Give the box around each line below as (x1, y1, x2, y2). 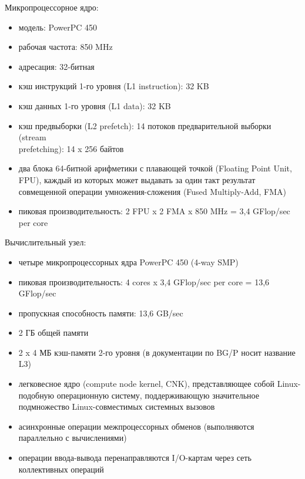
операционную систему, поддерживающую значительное (56, 389, 259, 401)
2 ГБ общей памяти (18, 326, 89, 339)
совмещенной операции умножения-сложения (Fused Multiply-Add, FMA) (18, 185, 287, 197)
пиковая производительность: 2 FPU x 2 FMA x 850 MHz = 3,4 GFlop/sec (18, 205, 290, 217)
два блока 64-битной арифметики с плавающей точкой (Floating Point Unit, (18, 162, 292, 174)
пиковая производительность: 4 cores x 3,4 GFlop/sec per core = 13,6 (18, 275, 270, 288)
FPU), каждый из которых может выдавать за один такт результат (18, 173, 256, 185)
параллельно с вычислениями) (18, 431, 127, 444)
